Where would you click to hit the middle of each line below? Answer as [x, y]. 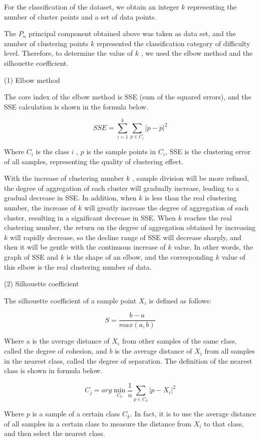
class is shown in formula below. [53, 370]
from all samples [230, 351]
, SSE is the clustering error [208, 151]
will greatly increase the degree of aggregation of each [166, 208]
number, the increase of [40, 208]
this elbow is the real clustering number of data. [78, 266]
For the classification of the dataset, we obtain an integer [92, 7]
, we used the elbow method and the [197, 53]
